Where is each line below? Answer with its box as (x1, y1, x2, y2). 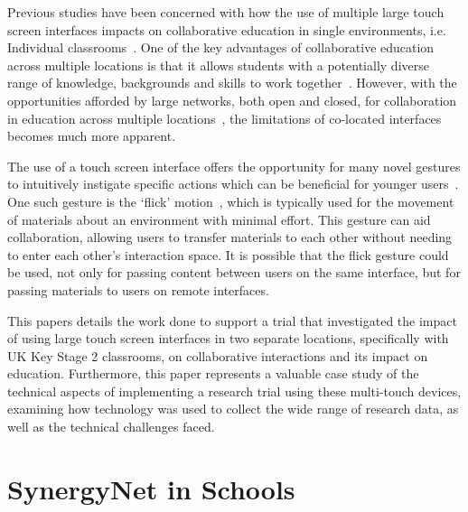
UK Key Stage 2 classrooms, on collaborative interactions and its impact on (7, 346, 428, 365)
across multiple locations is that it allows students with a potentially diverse (7, 55, 429, 74)
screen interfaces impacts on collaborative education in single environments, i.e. (7, 20, 446, 39)
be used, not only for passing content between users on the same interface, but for (7, 263, 461, 282)
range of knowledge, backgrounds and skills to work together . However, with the (7, 73, 457, 92)
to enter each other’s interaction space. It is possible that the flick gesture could (7, 245, 449, 264)
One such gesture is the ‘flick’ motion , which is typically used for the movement (7, 191, 454, 210)
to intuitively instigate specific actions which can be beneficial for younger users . (7, 174, 459, 193)
